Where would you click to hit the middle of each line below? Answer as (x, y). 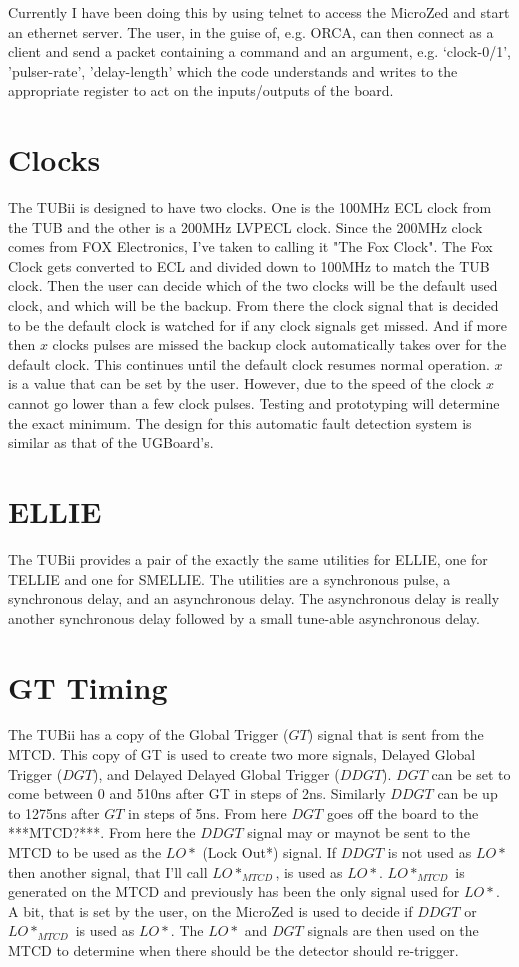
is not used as (429, 852)
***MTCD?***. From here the (102, 832)
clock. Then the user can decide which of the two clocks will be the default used (253, 285)
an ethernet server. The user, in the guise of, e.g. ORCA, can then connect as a (251, 31)
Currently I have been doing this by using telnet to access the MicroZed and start (259, 12)
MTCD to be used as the (85, 852)
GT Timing (88, 686)
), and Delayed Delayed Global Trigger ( (216, 773)
